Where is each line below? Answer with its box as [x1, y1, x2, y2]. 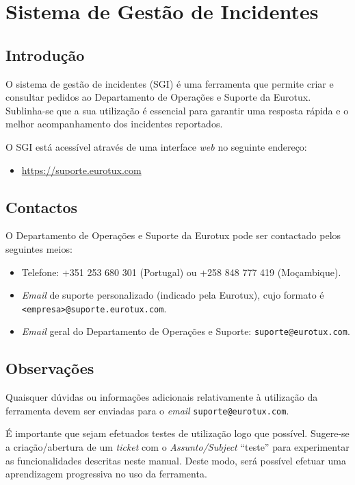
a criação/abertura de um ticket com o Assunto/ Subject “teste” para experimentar [5, 440, 350, 454]
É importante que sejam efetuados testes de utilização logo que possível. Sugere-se [5, 426, 350, 440]
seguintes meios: [5, 241, 73, 256]
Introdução [5, 44, 85, 65]
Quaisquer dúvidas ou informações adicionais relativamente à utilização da [5, 390, 318, 404]
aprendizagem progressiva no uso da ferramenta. [5, 467, 207, 481]
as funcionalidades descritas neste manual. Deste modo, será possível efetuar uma [5, 453, 346, 467]
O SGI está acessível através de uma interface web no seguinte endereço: [5, 139, 307, 153]
